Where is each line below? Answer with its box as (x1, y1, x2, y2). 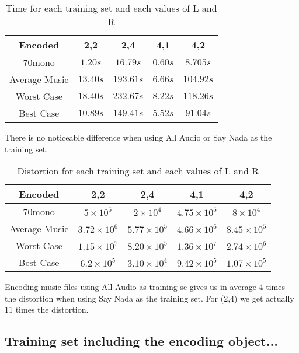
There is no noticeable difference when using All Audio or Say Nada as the (5, 131, 272, 143)
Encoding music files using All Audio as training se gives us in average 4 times (5, 281, 285, 293)
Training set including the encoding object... (5, 332, 278, 350)
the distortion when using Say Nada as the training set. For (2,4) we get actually (5, 292, 294, 304)
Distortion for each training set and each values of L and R (17, 164, 259, 178)
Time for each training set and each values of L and (5, 1, 217, 15)
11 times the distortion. (5, 303, 89, 316)
